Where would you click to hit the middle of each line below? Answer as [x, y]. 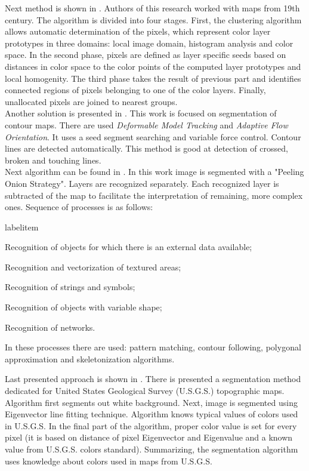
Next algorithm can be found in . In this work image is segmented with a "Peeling [154, 172]
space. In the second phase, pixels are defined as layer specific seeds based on [146, 55]
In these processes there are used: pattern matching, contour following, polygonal [153, 347]
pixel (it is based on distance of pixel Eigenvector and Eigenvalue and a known [149, 437]
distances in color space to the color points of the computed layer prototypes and [153, 66]
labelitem [22, 227]
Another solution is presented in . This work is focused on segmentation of [141, 113]
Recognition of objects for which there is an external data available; [129, 247]
